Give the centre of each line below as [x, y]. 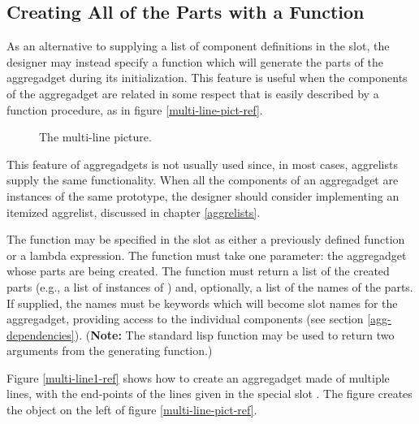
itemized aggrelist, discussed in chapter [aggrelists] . [134, 212]
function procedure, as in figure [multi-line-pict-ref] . [135, 109]
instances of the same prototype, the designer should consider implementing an [203, 195]
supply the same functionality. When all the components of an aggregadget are [203, 180]
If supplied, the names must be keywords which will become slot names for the [202, 303]
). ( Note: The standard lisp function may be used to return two [234, 334]
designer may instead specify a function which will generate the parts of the [195, 61]
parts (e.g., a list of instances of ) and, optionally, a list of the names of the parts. [210, 286]
